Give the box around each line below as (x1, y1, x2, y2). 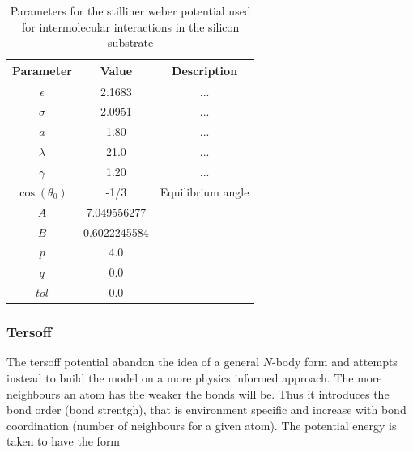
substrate (108, 34, 154, 51)
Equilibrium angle (160, 183, 249, 200)
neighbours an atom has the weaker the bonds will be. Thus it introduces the (6, 385, 390, 402)
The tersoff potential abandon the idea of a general (6, 353, 260, 370)
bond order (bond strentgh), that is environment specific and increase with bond (6, 401, 407, 418)
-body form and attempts (271, 353, 398, 370)
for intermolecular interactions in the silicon (22, 18, 240, 35)
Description (172, 61, 238, 78)
